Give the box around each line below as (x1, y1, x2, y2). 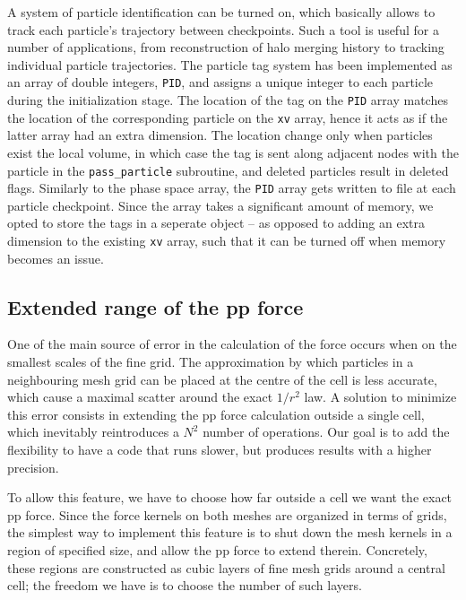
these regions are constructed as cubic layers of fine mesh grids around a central (7, 558, 445, 577)
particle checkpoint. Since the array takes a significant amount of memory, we (7, 196, 434, 214)
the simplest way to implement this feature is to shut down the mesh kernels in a (7, 523, 453, 542)
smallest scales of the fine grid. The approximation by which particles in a (7, 352, 414, 371)
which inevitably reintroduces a (7, 422, 179, 441)
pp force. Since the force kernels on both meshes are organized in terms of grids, (7, 505, 447, 524)
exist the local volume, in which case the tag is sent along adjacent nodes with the (7, 143, 459, 161)
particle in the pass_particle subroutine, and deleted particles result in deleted (7, 161, 449, 179)
